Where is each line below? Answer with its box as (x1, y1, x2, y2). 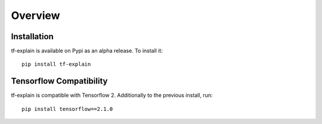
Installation (11, 31, 54, 42)
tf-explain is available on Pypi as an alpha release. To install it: (11, 47, 163, 55)
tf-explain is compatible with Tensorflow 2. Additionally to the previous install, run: (11, 92, 213, 99)
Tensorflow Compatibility (11, 76, 108, 86)
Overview (11, 9, 60, 22)
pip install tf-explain (21, 61, 91, 68)
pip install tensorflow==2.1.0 (21, 106, 113, 112)
